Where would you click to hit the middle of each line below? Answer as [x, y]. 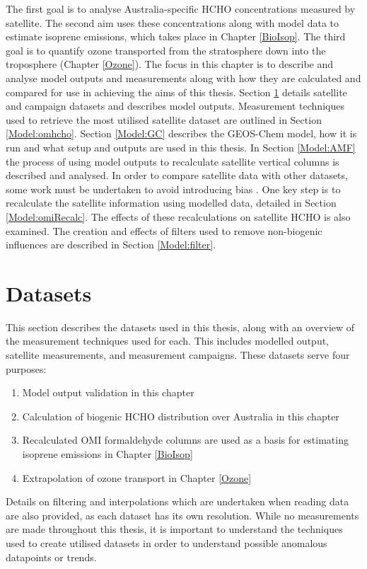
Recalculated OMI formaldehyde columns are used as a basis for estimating [185, 440]
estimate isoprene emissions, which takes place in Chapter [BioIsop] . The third [176, 36]
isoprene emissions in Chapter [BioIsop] [107, 453]
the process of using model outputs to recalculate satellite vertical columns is [173, 161]
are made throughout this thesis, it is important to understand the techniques [174, 529]
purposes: [26, 368]
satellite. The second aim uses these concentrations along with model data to [173, 22]
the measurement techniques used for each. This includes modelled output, [168, 341]
